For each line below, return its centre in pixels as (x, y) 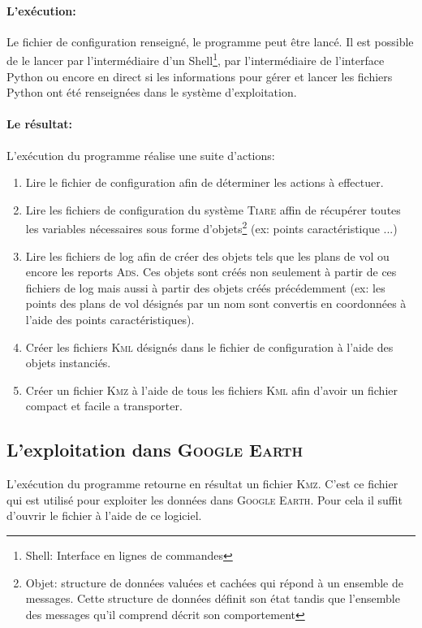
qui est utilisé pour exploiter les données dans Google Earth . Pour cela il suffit (205, 499)
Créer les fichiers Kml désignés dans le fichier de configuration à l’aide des (209, 346)
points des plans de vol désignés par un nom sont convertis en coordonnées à (216, 303)
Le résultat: (40, 124)
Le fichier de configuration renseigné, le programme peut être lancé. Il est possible (210, 41)
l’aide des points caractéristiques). (110, 320)
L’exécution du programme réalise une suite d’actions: (141, 155)
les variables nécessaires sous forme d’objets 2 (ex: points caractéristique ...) (211, 227)
